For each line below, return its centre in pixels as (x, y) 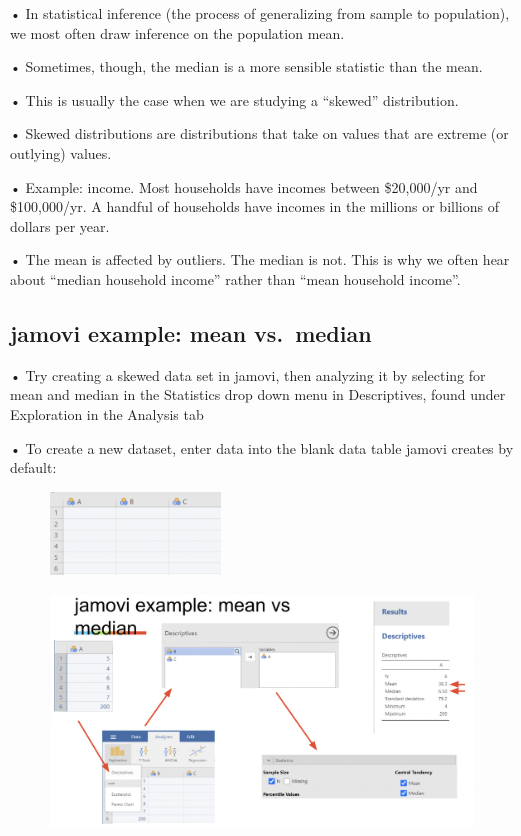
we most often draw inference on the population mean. (177, 32)
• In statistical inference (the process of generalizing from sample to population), (260, 13)
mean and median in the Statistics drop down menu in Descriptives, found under (258, 394)
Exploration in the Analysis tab (107, 413)
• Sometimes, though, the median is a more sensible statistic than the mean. (246, 66)
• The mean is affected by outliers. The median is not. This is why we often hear (260, 259)
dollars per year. (60, 225)
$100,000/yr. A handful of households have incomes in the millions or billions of (254, 206)
